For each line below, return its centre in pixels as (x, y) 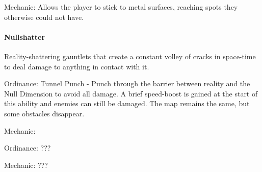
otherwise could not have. (44, 17)
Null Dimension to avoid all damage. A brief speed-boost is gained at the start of (131, 93)
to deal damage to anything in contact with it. (77, 66)
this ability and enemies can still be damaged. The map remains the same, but (127, 103)
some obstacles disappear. (44, 113)
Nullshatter (25, 36)
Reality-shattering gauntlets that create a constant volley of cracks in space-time (130, 56)
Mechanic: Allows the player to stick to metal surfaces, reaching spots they (121, 7)
